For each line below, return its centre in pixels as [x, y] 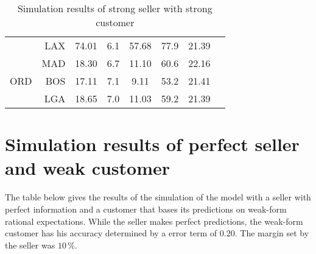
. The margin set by [272, 233]
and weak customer [88, 168]
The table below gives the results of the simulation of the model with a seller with [158, 197]
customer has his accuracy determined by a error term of [111, 233]
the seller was [30, 245]
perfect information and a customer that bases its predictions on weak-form [146, 209]
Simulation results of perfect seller [152, 144]
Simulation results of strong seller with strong [115, 8]
